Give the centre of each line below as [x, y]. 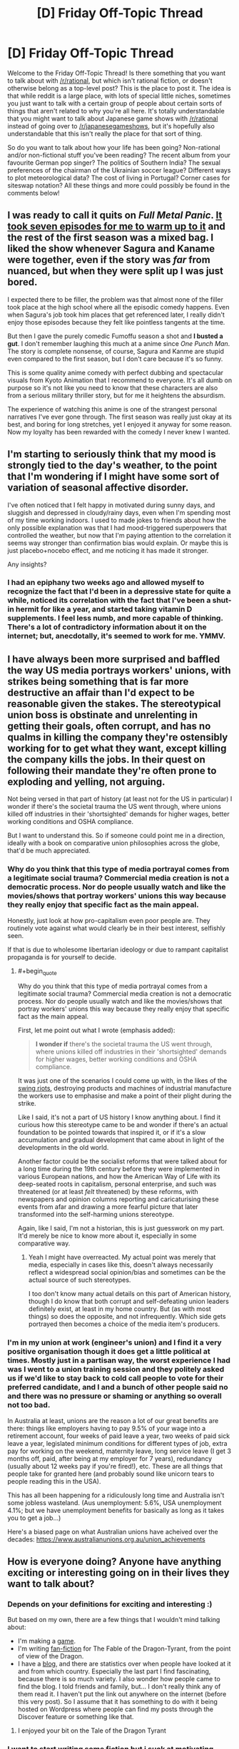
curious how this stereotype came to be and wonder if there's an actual [123, 1125]
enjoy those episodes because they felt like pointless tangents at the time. [116, 322]
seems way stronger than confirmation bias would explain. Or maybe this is [118, 543]
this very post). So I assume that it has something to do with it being [117, 1702]
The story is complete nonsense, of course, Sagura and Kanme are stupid [116, 351]
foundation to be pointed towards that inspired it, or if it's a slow [112, 1133]
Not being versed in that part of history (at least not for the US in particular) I [120, 799]
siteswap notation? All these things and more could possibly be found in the [119, 185]
